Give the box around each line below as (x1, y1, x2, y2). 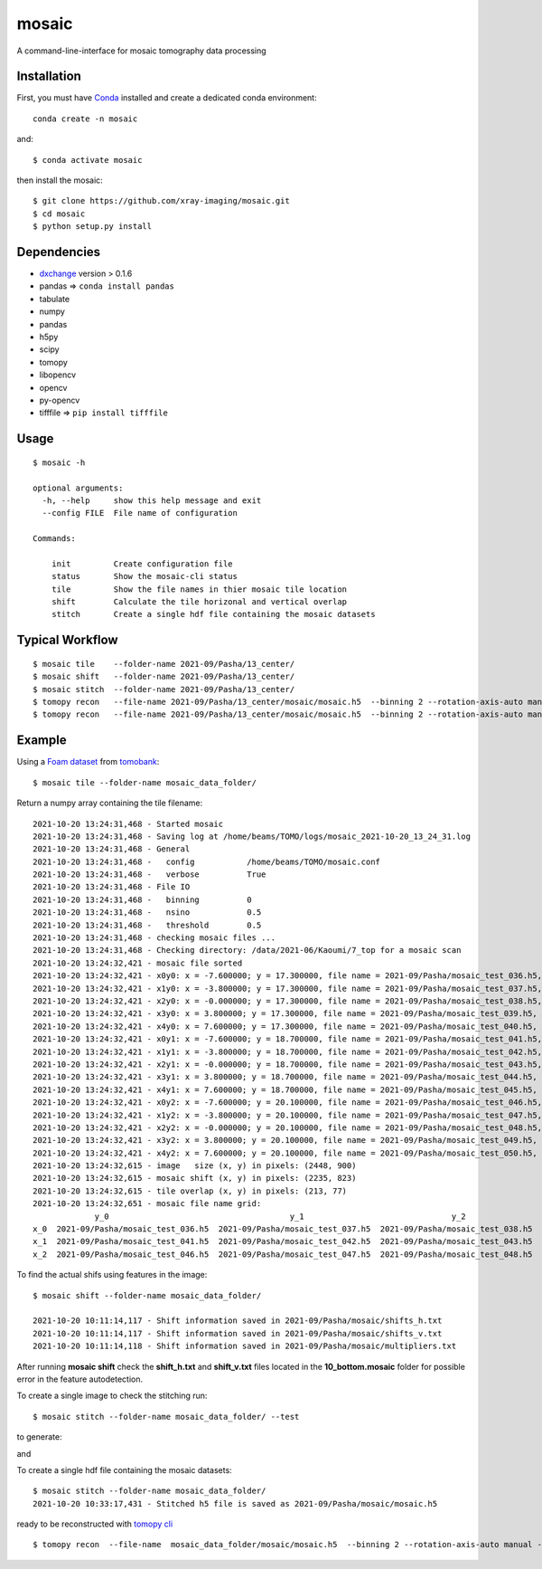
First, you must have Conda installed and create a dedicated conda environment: (16, 92, 317, 103)
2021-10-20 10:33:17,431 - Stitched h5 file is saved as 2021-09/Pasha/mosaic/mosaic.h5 (33, 1498, 438, 1508)
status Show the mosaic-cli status (51, 571, 238, 582)
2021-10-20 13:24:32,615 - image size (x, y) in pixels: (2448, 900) (33, 1161, 357, 1171)
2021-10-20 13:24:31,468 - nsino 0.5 (33, 908, 262, 918)
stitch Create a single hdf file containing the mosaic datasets (51, 609, 376, 620)
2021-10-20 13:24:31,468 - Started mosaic (33, 819, 224, 829)
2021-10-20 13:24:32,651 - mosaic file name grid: (33, 1199, 262, 1209)
